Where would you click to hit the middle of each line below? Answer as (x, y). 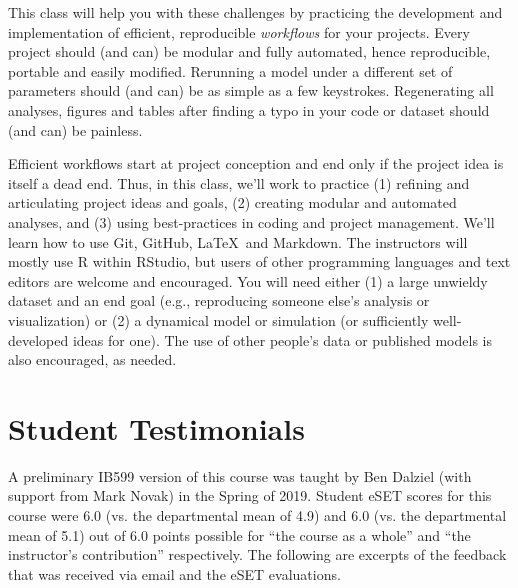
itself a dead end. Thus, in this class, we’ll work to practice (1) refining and (239, 182)
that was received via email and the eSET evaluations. (174, 573)
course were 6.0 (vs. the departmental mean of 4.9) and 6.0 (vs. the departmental (257, 515)
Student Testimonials (156, 427)
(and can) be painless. (75, 129)
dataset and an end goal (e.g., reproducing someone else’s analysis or (219, 300)
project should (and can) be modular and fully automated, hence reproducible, (249, 51)
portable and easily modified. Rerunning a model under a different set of (230, 70)
